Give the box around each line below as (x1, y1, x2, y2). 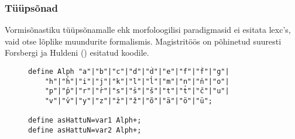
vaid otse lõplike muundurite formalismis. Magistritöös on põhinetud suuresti (5, 35, 282, 47)
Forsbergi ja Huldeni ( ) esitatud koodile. (5, 46, 149, 59)
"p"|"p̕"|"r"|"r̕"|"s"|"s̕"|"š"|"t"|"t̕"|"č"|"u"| (44, 87, 229, 96)
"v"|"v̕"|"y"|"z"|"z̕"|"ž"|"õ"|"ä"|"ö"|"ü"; (44, 96, 212, 105)
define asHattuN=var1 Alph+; (28, 116, 142, 125)
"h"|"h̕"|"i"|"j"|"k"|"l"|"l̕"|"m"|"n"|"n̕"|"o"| (44, 77, 229, 86)
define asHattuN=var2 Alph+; (28, 126, 142, 134)
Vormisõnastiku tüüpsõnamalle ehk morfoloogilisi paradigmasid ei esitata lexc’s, (5, 23, 291, 36)
